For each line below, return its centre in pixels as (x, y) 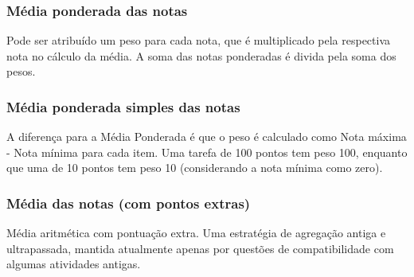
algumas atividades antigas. (74, 264)
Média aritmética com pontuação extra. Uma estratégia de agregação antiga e (196, 233)
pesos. (21, 71)
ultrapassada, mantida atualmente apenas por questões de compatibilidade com (200, 248)
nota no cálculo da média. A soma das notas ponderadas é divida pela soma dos (201, 55)
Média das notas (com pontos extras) (129, 203)
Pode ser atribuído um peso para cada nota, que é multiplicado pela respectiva (199, 40)
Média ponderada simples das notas (123, 106)
